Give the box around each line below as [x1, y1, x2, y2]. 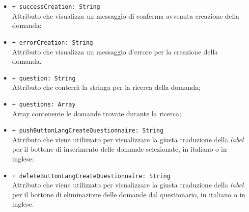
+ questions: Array [12, 101, 76, 108]
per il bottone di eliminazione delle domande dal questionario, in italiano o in [12, 189, 246, 199]
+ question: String [12, 75, 76, 82]
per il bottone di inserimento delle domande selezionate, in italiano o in [12, 144, 227, 154]
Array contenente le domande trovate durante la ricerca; [12, 108, 181, 118]
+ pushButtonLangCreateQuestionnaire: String [12, 127, 164, 134]
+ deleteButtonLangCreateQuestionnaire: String [12, 172, 170, 180]
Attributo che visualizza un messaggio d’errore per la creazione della [12, 46, 218, 56]
